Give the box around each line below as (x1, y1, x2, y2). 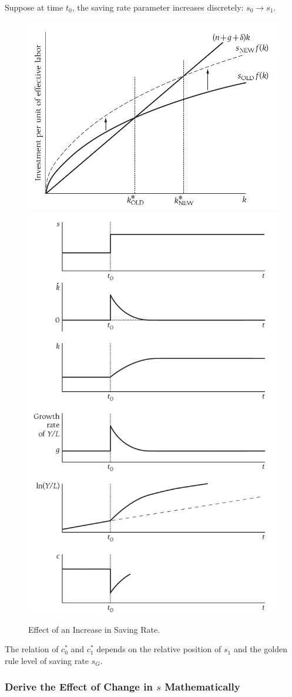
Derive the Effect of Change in (5, 679, 153, 694)
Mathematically (165, 679, 240, 694)
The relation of (5, 643, 59, 655)
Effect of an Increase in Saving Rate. (28, 623, 160, 635)
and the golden (233, 643, 287, 655)
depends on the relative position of (96, 643, 221, 655)
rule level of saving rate (5, 654, 89, 666)
